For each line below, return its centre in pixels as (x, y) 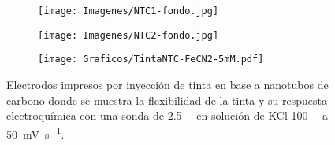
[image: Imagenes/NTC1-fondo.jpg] (128, 11)
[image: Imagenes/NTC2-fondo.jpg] (128, 35)
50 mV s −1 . (35, 132)
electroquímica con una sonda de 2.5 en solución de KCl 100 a (167, 115)
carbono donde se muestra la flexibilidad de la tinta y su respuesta (167, 100)
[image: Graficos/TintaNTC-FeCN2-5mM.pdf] (151, 59)
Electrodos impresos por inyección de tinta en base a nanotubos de (167, 84)
